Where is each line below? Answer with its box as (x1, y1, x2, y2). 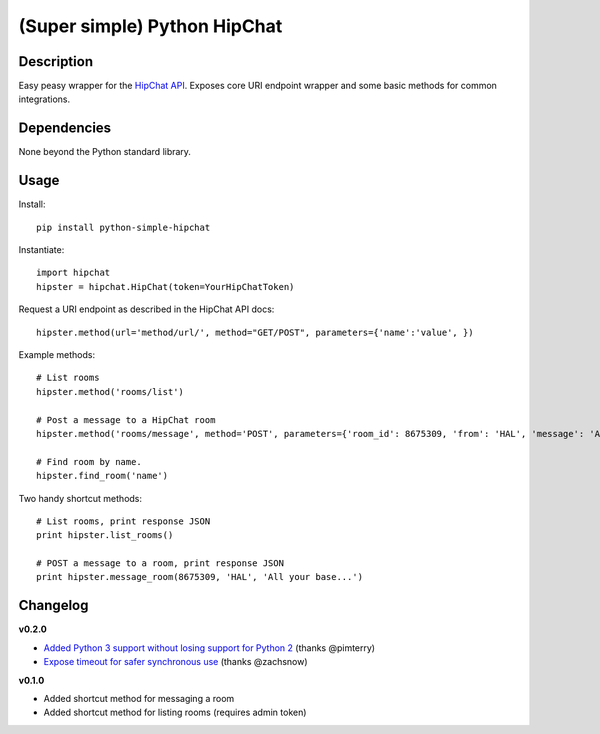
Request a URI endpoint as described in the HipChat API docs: (18, 303, 275, 315)
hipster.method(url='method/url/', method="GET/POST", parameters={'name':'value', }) (36, 326, 474, 338)
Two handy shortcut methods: (18, 492, 143, 504)
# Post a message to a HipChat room (36, 414, 216, 425)
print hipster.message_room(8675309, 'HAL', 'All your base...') (36, 571, 364, 583)
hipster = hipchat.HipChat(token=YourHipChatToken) (36, 281, 295, 292)
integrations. (18, 93, 71, 105)
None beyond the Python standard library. (18, 146, 192, 158)
